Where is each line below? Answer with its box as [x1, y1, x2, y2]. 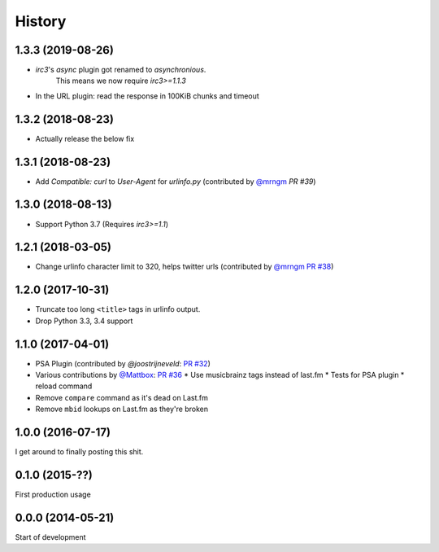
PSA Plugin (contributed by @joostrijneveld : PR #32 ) [35, 358, 211, 368]
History [15, 12, 67, 30]
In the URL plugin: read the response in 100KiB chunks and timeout [35, 90, 259, 101]
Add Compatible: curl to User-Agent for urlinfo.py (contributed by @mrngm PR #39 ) [35, 176, 316, 186]
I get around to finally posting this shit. [15, 447, 144, 457]
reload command [35, 381, 93, 391]
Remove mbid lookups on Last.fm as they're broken [35, 404, 209, 414]
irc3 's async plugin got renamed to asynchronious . [35, 65, 206, 75]
